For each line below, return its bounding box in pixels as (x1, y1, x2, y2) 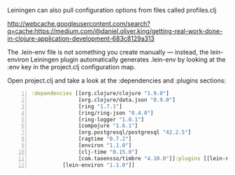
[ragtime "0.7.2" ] (78, 136, 132, 143)
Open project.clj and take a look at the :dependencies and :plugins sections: (7, 76, 226, 85)
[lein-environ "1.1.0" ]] (62, 161, 135, 169)
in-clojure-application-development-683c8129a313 (7, 34, 155, 43)
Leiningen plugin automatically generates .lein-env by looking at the (30, 55, 226, 64)
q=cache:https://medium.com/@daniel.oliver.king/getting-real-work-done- (7, 27, 223, 35)
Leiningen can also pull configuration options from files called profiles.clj (7, 6, 217, 14)
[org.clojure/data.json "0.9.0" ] (78, 96, 176, 104)
